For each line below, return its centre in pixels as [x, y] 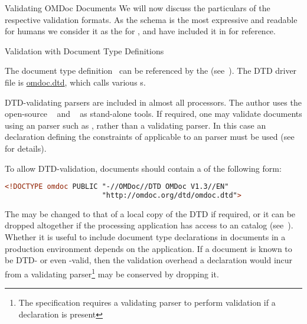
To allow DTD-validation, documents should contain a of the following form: [143, 168]
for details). [26, 148]
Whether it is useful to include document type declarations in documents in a [145, 237]
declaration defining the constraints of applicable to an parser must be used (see [150, 137]
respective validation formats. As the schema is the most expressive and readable [151, 19]
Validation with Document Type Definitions [84, 50]
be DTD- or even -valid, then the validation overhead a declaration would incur [149, 260]
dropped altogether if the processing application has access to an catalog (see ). [149, 225]
